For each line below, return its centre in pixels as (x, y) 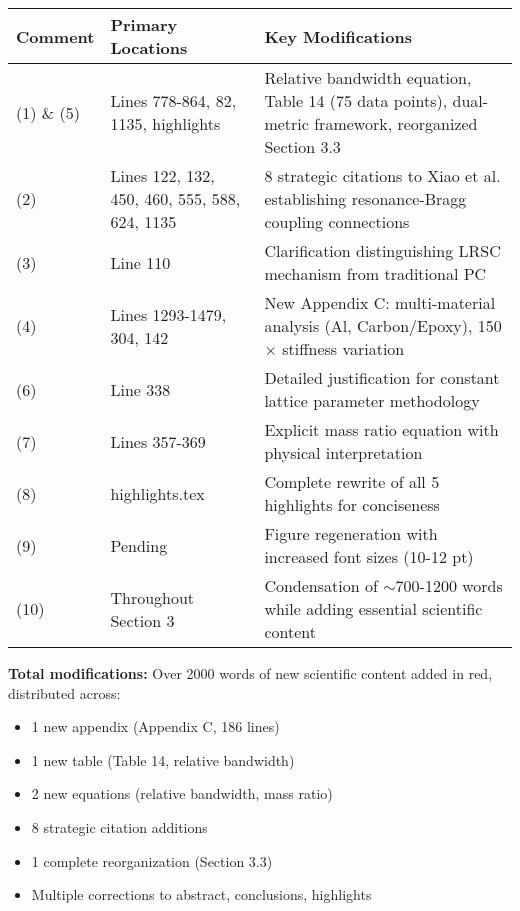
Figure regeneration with (351, 533)
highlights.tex (157, 493)
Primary (144, 24)
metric (286, 123)
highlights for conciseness (352, 504)
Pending (139, 545)
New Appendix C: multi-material (380, 302)
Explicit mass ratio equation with (381, 429)
